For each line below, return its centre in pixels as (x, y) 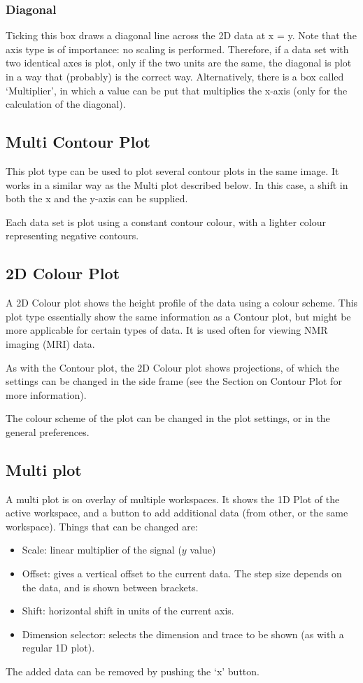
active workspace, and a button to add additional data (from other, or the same (177, 513)
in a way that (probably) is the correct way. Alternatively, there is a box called (175, 76)
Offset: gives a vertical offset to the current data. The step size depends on (182, 573)
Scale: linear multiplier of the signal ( (102, 550)
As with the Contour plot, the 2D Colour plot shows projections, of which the (172, 367)
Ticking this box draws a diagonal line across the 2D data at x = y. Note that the (181, 35)
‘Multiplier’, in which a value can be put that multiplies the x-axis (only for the (177, 90)
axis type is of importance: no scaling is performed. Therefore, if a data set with (177, 49)
